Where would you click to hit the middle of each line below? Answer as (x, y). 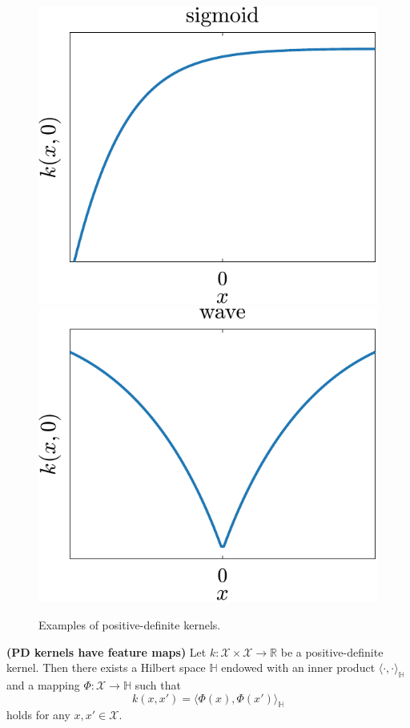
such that (158, 684)
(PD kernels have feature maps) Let (107, 651)
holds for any (38, 715)
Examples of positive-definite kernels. (130, 624)
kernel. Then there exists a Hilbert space (106, 667)
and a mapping (43, 684)
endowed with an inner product (298, 667)
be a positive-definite (332, 651)
